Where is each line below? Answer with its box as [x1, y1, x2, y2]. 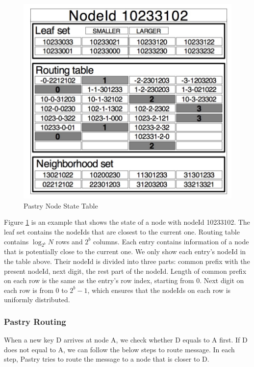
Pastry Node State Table [24, 200, 98, 210]
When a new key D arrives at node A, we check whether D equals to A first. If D [4, 335, 248, 345]
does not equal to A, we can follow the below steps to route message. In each [4, 344, 235, 354]
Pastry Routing [4, 315, 66, 327]
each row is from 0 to [4, 285, 68, 295]
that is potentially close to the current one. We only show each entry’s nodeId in [4, 246, 246, 257]
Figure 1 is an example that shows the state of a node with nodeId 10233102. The [4, 217, 250, 227]
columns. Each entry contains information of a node [93, 236, 249, 246]
